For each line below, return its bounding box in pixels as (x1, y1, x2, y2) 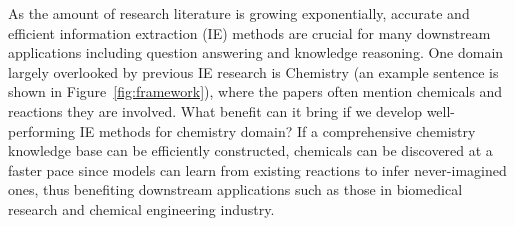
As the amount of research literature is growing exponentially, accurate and (8, 3, 470, 23)
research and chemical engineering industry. (8, 198, 275, 219)
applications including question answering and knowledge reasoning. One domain (8, 42, 504, 63)
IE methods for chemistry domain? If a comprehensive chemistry (79, 120, 476, 141)
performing (8, 120, 75, 141)
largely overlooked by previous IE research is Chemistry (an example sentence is (8, 61, 499, 82)
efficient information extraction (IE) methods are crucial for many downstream (8, 22, 491, 43)
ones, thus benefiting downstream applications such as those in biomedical (8, 179, 463, 200)
